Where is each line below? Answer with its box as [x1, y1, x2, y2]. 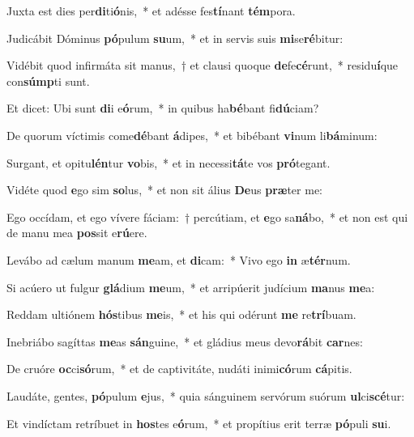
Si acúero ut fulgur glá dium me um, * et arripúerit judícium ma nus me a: [6, 278, 375, 295]
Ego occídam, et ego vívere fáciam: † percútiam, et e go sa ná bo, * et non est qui [6, 208, 408, 225]
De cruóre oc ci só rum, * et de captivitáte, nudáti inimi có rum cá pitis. [6, 360, 352, 377]
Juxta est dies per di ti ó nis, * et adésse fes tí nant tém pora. [6, 2, 296, 19]
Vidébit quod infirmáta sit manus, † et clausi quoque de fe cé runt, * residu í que [6, 57, 399, 74]
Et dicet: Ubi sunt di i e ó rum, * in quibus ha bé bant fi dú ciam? [6, 100, 319, 117]
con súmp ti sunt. [6, 72, 90, 89]
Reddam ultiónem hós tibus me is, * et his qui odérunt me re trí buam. [6, 306, 356, 323]
